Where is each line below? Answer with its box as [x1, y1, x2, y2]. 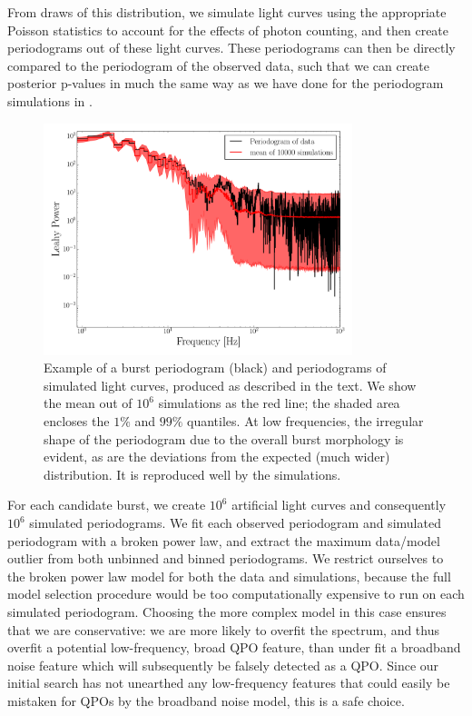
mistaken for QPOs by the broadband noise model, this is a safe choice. [7, 691, 405, 710]
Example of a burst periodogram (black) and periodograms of [44, 358, 387, 377]
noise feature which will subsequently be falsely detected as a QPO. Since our [7, 655, 439, 674]
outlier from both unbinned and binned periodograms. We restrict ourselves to [7, 549, 444, 568]
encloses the [44, 412, 110, 431]
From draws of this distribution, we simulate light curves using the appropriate [7, 3, 447, 21]
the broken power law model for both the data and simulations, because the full [7, 566, 451, 585]
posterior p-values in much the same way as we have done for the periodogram [7, 74, 444, 93]
